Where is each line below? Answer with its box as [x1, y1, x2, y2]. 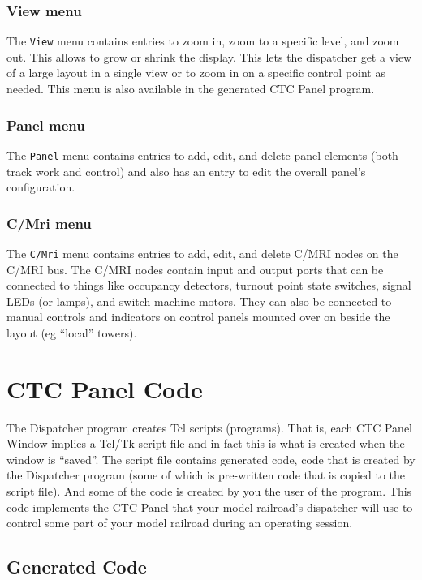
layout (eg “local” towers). [6, 324, 137, 341]
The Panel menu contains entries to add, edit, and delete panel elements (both [6, 146, 398, 163]
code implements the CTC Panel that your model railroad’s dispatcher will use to [6, 498, 413, 515]
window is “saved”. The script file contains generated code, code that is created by [6, 450, 416, 467]
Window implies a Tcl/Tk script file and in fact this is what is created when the [6, 435, 405, 452]
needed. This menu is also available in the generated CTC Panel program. [6, 80, 375, 97]
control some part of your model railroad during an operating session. [6, 514, 353, 531]
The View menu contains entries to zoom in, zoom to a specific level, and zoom [6, 32, 399, 49]
